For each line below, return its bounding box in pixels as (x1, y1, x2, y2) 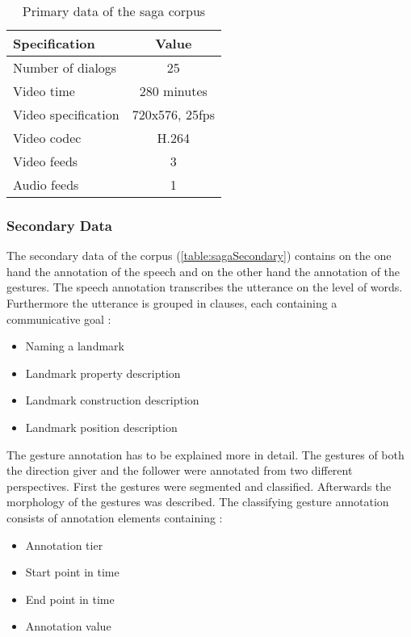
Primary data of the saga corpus (22, 2, 206, 20)
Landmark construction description (25, 392, 199, 409)
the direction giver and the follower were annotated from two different (6, 462, 353, 479)
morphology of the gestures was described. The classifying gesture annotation (6, 493, 389, 510)
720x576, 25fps (132, 105, 215, 124)
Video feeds (13, 152, 78, 170)
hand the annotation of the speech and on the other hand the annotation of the (6, 262, 401, 279)
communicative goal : (6, 310, 111, 327)
